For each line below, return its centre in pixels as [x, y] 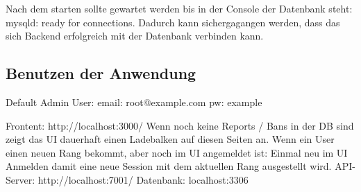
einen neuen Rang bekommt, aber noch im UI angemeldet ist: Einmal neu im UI [177, 152]
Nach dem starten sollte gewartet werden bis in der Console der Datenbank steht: [179, 8]
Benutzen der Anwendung [101, 73]
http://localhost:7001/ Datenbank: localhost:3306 [143, 179]
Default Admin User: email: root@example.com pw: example [134, 102]
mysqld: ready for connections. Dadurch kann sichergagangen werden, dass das [173, 22]
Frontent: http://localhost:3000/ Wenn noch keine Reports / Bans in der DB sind [180, 125]
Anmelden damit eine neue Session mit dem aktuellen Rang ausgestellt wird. [169, 166]
